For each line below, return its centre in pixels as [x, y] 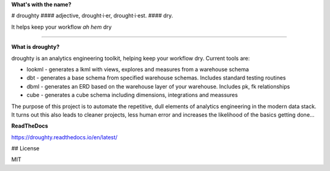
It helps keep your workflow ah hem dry [62, 27]
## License [25, 148]
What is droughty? [35, 47]
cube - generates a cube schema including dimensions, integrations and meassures [132, 95]
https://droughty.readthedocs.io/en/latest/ [64, 137]
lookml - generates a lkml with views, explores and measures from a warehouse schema [138, 69]
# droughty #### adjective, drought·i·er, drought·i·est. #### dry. [92, 16]
